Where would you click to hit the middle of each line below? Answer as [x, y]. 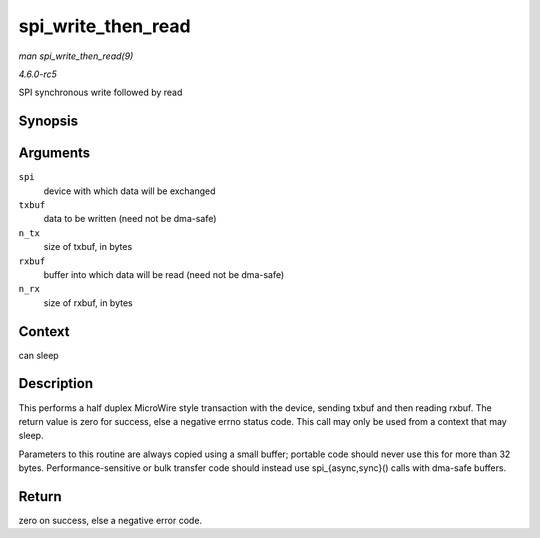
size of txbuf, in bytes [88, 247]
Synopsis [48, 121]
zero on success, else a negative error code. [110, 521]
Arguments [54, 153]
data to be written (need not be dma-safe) [130, 219]
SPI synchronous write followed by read [100, 92]
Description [56, 383]
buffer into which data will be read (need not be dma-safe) [164, 274]
